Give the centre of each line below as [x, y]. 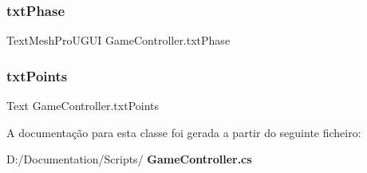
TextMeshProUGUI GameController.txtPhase [118, 40]
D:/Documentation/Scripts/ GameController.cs [129, 159]
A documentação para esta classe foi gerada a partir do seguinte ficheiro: [184, 132]
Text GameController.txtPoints [83, 106]
